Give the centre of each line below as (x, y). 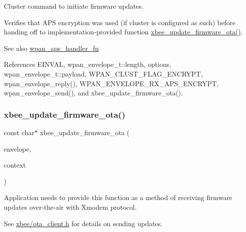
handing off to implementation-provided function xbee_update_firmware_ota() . (123, 32)
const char (19, 132)
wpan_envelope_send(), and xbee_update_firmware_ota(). (93, 93)
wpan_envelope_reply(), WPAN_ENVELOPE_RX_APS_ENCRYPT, (111, 83)
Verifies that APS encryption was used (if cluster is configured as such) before (120, 22)
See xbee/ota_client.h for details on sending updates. (83, 223)
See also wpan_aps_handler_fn (51, 48)
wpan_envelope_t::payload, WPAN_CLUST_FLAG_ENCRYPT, (103, 73)
